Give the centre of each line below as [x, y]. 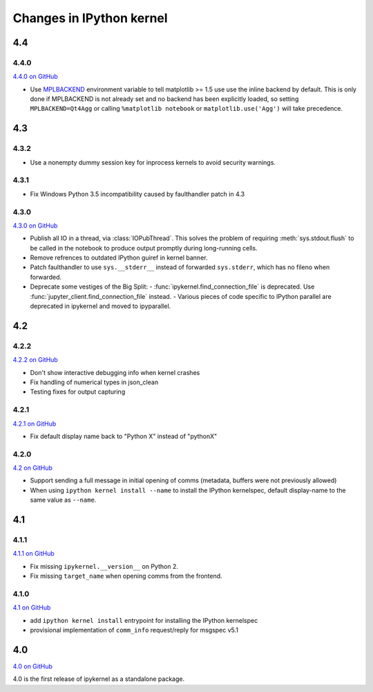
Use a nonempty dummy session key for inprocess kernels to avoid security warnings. [153, 162]
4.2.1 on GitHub [35, 424]
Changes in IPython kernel [90, 18]
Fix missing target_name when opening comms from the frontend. [126, 576]
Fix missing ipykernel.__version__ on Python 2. [104, 566]
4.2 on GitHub [33, 468]
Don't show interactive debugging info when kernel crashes [115, 372]
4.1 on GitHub [32, 608]
